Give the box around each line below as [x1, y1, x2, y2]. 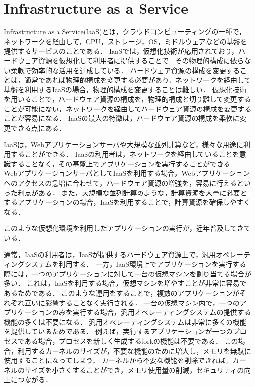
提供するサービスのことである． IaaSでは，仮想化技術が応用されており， [4, 46, 239, 56]
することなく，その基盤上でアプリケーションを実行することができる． [10, 158, 237, 168]
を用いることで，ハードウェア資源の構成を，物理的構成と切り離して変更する [4, 94, 251, 104]
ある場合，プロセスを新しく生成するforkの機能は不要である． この [24, 335, 238, 346]
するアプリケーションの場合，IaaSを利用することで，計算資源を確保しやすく [4, 197, 251, 207]
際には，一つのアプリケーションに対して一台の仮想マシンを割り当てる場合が [4, 268, 252, 278]
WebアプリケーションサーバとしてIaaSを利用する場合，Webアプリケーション [4, 168, 250, 178]
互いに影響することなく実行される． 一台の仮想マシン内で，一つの [24, 297, 240, 307]
